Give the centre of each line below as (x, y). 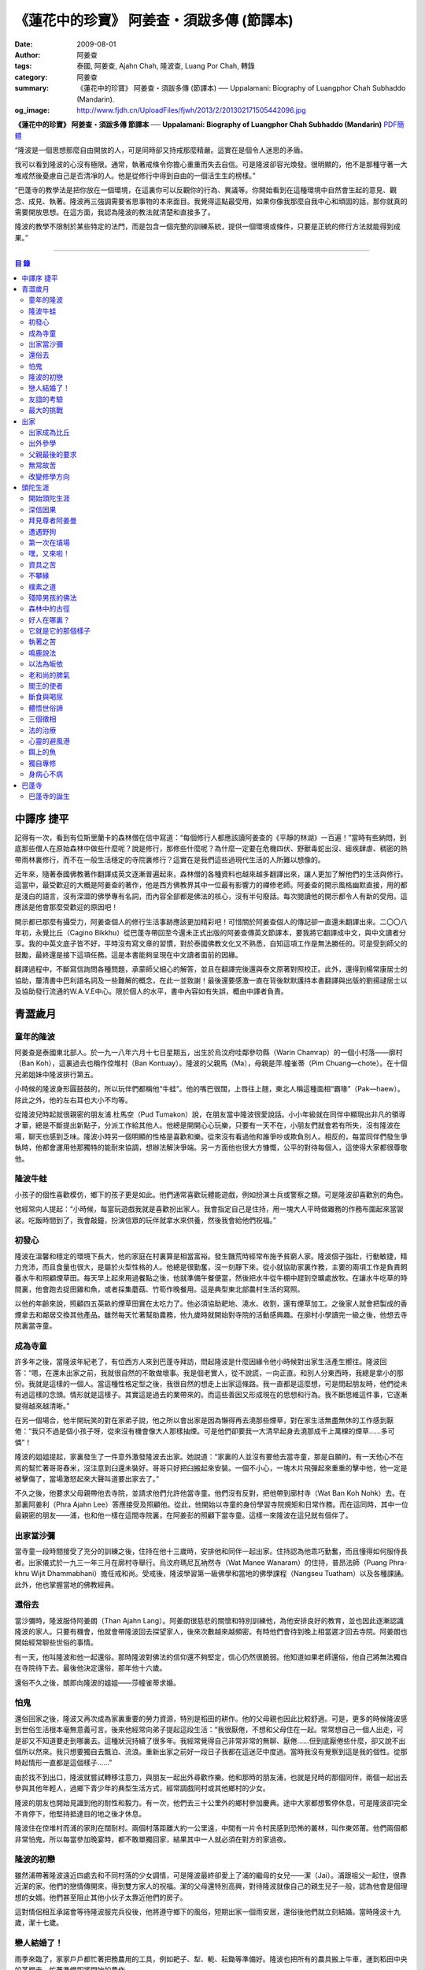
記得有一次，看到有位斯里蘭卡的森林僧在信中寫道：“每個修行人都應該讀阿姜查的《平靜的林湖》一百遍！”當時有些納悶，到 (211, 837)
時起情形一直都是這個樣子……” (63, 1763)
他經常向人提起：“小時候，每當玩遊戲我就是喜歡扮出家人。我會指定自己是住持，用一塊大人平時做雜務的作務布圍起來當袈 (209, 1209)
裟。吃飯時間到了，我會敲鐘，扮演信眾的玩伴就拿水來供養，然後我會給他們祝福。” (146, 1220)
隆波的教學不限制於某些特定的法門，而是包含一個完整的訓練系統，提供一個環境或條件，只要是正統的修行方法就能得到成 (207, 227)
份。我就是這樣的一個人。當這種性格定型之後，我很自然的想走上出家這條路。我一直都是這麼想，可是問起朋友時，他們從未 (211, 1384)
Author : (28, 54)
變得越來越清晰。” (42, 1406)
